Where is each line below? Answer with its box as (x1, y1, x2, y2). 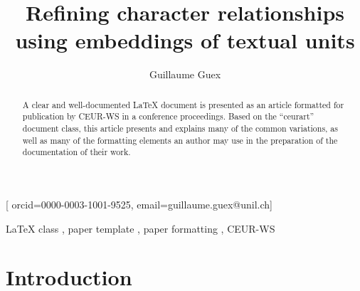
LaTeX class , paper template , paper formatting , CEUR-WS (6, 221, 275, 236)
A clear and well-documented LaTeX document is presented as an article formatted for (22, 98, 344, 110)
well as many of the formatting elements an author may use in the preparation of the (22, 134, 338, 146)
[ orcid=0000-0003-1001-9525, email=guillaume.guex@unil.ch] (6, 196, 272, 211)
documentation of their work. (22, 146, 131, 158)
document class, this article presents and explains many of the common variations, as (22, 122, 338, 134)
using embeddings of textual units (15, 26, 355, 55)
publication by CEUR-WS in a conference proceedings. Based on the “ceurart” (22, 110, 314, 122)
